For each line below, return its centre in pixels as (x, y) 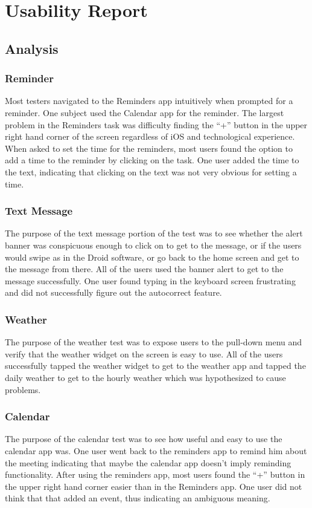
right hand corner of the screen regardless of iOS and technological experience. (150, 136)
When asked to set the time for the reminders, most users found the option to (149, 148)
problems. (23, 389)
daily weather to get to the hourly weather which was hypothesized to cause (145, 377)
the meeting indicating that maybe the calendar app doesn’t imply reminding (148, 462)
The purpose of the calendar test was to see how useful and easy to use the (144, 439)
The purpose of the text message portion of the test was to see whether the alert (154, 233)
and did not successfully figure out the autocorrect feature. (113, 292)
